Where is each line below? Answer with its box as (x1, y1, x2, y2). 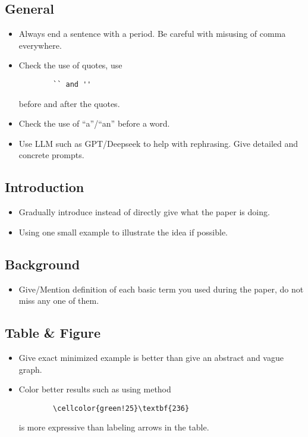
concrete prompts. (18, 149, 84, 161)
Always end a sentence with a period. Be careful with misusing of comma (18, 27, 286, 40)
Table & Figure (5, 323, 100, 342)
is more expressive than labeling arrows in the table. (18, 421, 209, 433)
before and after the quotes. (18, 97, 120, 109)
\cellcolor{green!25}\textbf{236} (53, 404, 190, 413)
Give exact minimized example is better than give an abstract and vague (18, 351, 284, 363)
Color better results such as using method (18, 383, 171, 395)
